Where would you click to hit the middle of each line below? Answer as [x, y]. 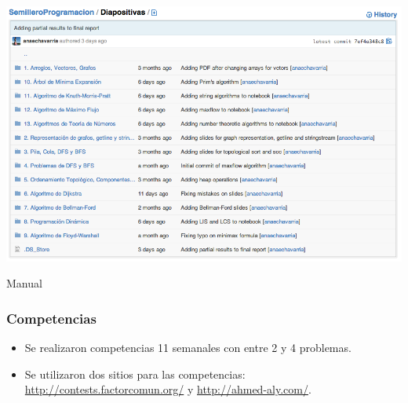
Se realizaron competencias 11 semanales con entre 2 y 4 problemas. [188, 348]
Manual [24, 283]
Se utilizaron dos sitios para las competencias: [135, 374]
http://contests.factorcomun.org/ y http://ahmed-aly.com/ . [168, 389]
